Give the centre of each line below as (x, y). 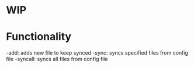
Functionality (39, 37)
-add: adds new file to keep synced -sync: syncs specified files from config (97, 53)
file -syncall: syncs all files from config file (57, 59)
